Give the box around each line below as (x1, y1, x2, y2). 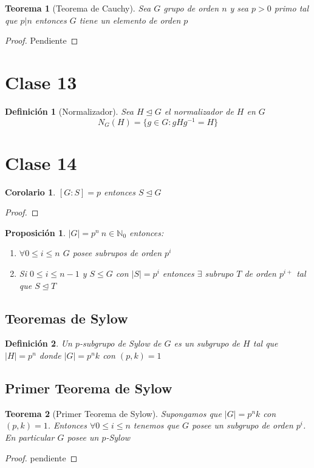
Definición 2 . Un (5, 337, 72, 350)
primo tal (274, 2, 309, 14)
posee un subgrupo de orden (192, 419, 293, 432)
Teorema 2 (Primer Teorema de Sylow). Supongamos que (5, 407, 222, 419)
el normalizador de (164, 104, 234, 117)
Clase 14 (5, 150, 77, 175)
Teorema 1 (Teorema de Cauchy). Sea (5, 2, 151, 14)
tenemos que (133, 419, 179, 432)
